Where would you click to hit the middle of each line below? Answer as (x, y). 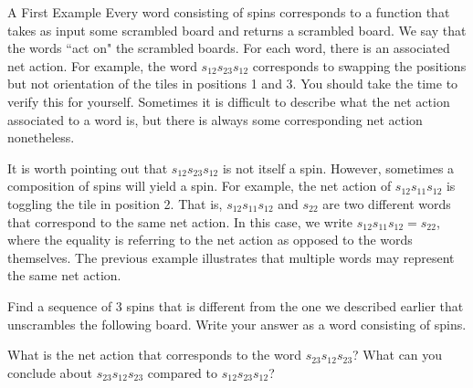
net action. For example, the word (102, 65)
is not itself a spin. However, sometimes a (338, 168)
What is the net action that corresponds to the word (154, 355)
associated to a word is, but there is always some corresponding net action (215, 119)
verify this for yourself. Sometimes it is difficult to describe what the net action (229, 101)
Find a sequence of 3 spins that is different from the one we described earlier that (236, 305)
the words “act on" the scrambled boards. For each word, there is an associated (229, 48)
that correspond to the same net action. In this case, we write (180, 221)
